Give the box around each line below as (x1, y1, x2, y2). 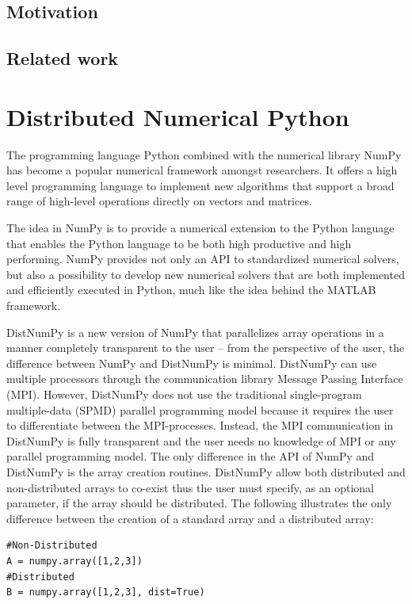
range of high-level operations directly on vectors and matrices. (6, 193, 312, 209)
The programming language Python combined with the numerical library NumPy (6, 146, 402, 162)
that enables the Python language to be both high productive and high (6, 235, 352, 251)
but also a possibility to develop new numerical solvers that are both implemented (6, 266, 405, 282)
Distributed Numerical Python (6, 100, 349, 132)
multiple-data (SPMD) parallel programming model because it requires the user (6, 401, 394, 418)
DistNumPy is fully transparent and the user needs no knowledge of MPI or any (6, 432, 396, 449)
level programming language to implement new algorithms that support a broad (6, 177, 395, 193)
